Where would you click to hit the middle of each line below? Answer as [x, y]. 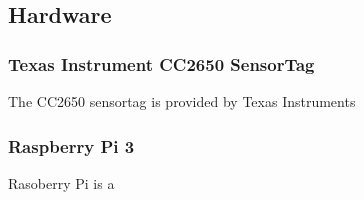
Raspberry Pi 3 [71, 145]
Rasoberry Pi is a [61, 182]
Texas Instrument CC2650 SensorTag [161, 63]
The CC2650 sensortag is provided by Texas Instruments [182, 101]
